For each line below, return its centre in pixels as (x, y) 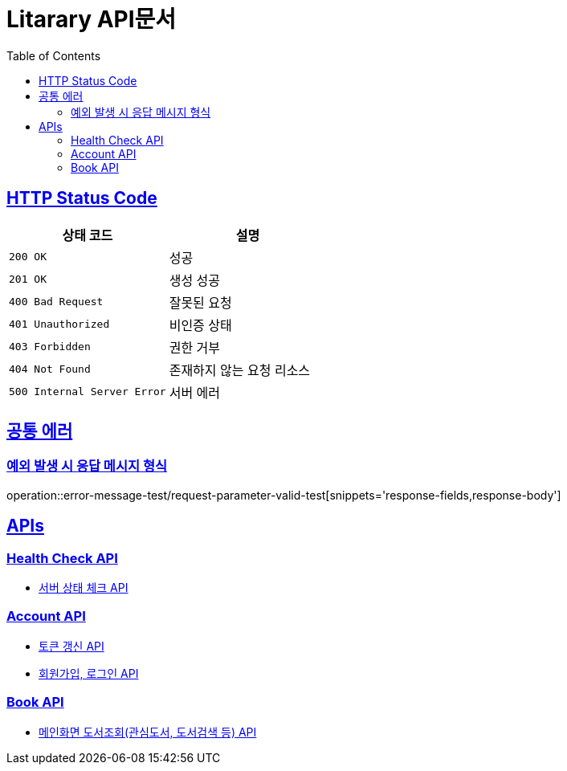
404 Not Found (50, 369)
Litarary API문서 (92, 19)
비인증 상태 (200, 325)
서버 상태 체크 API (84, 588)
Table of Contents (54, 55)
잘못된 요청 (200, 302)
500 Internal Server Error (88, 392)
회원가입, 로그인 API (89, 673)
